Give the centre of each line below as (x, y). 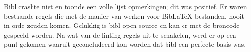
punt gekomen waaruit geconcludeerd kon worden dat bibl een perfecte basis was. (125, 44)
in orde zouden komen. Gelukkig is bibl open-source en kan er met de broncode (122, 25)
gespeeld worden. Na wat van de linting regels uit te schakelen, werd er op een (120, 34)
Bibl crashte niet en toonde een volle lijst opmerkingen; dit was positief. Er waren (125, 6)
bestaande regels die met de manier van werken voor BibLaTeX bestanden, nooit (124, 16)
